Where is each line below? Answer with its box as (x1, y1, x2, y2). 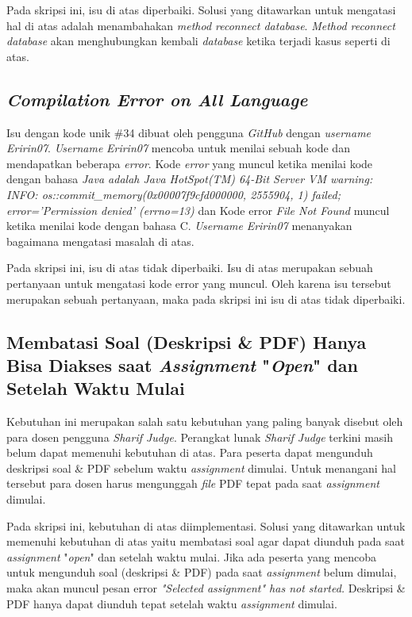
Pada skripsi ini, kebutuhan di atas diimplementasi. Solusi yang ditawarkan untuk (6, 517, 406, 534)
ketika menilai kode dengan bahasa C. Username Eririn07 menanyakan (6, 217, 352, 234)
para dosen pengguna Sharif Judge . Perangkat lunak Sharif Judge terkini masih (6, 428, 393, 445)
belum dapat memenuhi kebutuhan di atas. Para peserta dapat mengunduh (6, 444, 373, 461)
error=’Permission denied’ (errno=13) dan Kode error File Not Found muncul (6, 201, 390, 218)
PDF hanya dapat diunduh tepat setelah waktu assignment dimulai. (6, 595, 337, 611)
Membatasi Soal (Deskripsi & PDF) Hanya (6, 329, 367, 354)
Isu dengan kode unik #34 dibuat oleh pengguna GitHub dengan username (6, 124, 372, 140)
